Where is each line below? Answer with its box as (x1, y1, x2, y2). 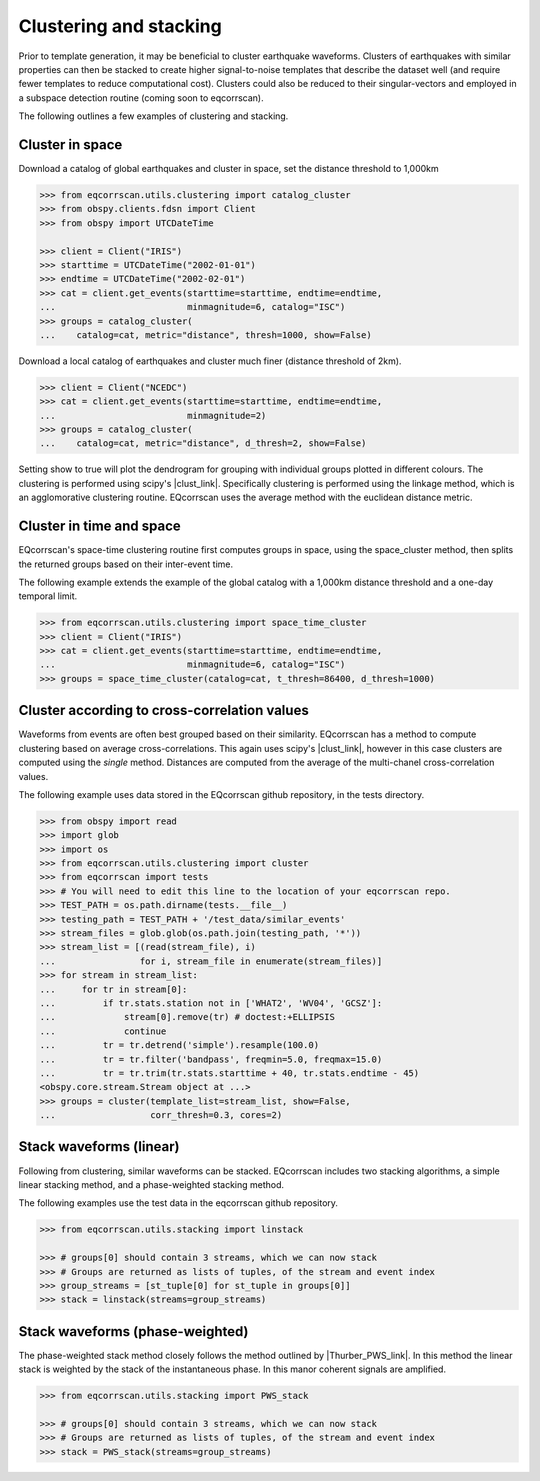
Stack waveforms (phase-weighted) (18, 1323, 249, 1340)
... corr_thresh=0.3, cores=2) (39, 1110, 283, 1121)
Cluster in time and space (18, 518, 182, 535)
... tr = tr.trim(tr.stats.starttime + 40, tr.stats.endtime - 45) (39, 1067, 420, 1079)
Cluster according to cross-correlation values (18, 702, 309, 719)
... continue (39, 1025, 167, 1037)
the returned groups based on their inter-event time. (18, 558, 234, 570)
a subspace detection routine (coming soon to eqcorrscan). (18, 91, 264, 104)
